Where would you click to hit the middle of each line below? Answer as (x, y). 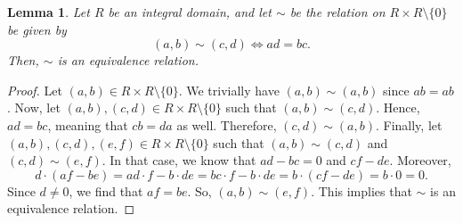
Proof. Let (35, 90)
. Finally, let (409, 124)
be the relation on (337, 12)
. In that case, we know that (179, 160)
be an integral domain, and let (190, 12)
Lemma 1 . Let (49, 12)
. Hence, (398, 107)
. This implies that (361, 190)
